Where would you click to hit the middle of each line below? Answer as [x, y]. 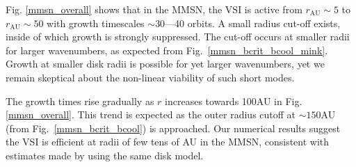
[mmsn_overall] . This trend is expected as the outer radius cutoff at [151, 114]
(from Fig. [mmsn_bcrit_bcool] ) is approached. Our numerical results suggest [173, 128]
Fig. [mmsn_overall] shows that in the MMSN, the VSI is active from [154, 9]
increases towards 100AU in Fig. [234, 101]
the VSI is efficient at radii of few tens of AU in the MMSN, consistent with [168, 142]
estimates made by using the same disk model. [105, 155]
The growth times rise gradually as [80, 101]
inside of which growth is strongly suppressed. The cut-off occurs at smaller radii [178, 37]
